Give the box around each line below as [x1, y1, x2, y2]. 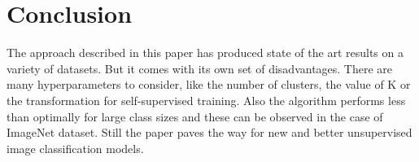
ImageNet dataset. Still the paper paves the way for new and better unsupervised [7, 124, 412, 141]
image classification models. [7, 139, 144, 156]
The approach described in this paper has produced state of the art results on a [7, 44, 404, 61]
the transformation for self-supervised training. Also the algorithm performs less [7, 91, 406, 108]
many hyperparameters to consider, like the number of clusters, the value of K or [7, 76, 411, 93]
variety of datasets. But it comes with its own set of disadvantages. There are [7, 59, 393, 77]
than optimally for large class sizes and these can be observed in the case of [7, 107, 383, 125]
